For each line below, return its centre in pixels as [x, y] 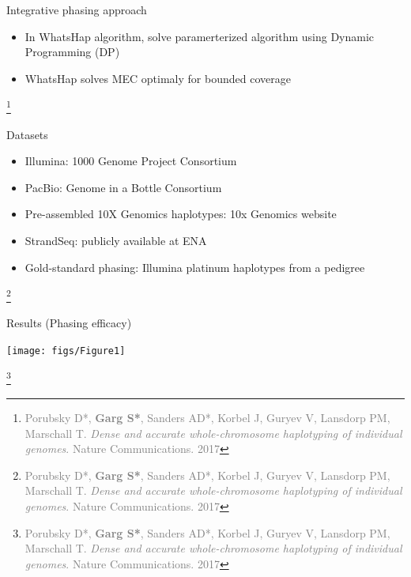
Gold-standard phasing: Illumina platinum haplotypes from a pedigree [195, 267]
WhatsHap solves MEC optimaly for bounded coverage [158, 78]
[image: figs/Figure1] [66, 351]
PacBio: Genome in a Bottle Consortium [123, 187]
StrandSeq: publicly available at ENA [116, 240]
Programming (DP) [72, 52]
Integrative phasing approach [77, 9]
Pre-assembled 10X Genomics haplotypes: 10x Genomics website [181, 214]
